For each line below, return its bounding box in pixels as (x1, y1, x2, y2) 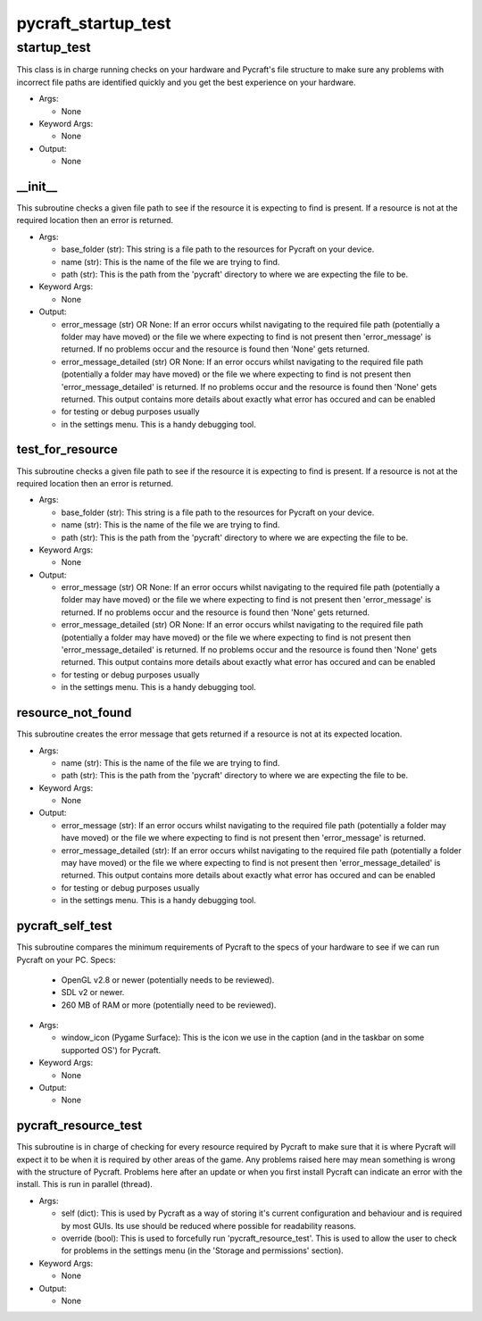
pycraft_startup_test (16, 13, 171, 33)
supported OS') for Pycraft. (61, 1044, 162, 1055)
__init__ (16, 179, 58, 194)
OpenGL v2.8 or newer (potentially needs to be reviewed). (61, 974, 275, 985)
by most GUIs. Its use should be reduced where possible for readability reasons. (61, 1220, 357, 1231)
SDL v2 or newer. (61, 987, 125, 998)
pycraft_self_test (16, 918, 112, 934)
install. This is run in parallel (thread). (16, 1179, 154, 1190)
